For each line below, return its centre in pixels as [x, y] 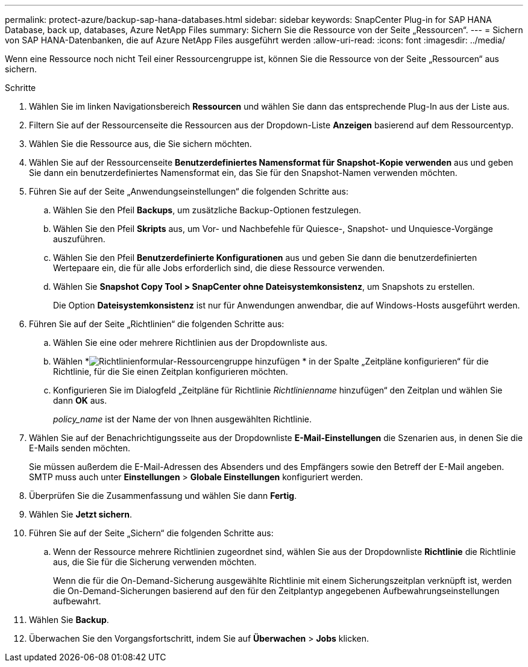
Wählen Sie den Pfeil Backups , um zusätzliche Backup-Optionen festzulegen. [207, 210]
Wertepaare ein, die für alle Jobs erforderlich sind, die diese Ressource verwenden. [219, 268]
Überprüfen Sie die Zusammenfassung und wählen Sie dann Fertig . [163, 496]
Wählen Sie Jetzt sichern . [81, 514]
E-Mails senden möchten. [80, 448]
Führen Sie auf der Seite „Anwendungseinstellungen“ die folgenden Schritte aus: [189, 191]
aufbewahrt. [77, 601]
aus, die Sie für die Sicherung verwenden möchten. [155, 562]
